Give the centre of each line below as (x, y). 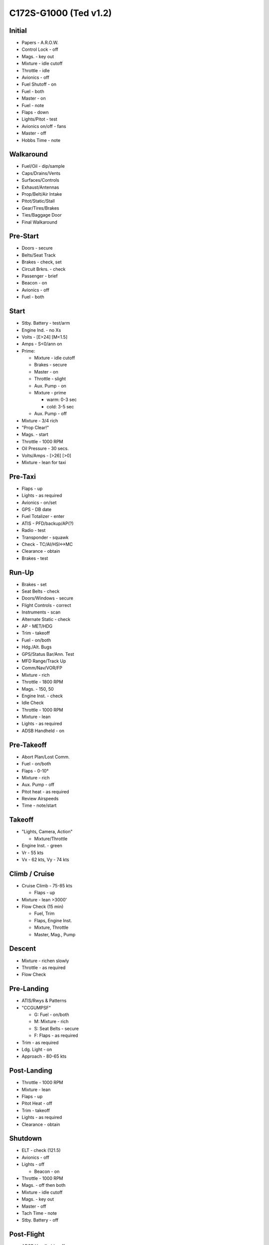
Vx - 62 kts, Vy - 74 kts (45, 860)
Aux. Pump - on (50, 385)
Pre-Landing (29, 989)
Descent (23, 949)
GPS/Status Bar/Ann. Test (48, 654)
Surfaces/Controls (40, 180)
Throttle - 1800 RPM (42, 682)
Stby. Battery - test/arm (46, 323)
